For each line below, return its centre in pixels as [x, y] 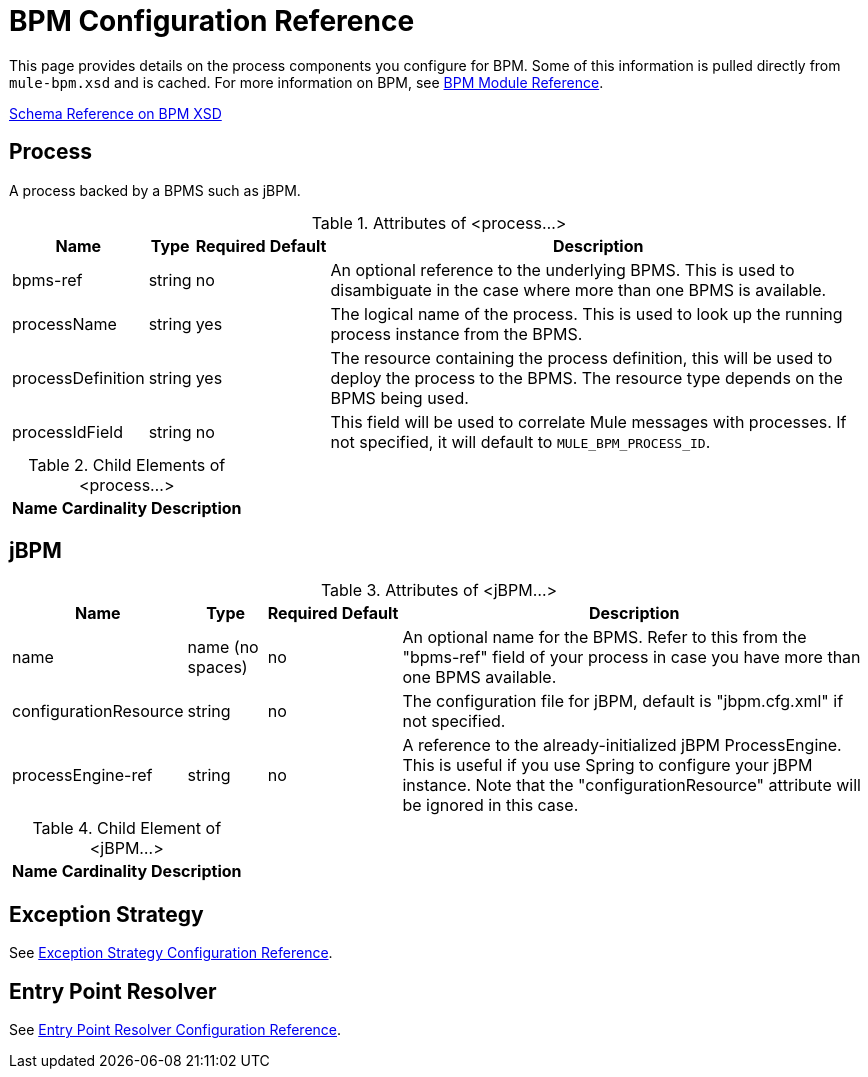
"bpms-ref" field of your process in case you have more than [631, 657]
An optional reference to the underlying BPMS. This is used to [562, 269]
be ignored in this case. [490, 805]
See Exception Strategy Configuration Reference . [171, 953]
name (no [223, 647]
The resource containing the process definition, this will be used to [581, 357]
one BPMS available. [479, 677]
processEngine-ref [82, 775]
